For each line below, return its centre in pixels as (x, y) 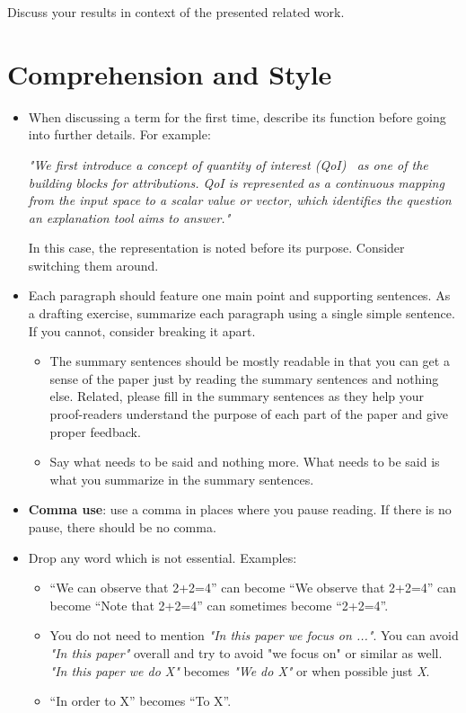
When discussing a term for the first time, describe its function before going (237, 116)
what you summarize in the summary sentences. (182, 479)
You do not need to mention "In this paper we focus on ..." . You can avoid (254, 635)
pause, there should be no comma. (122, 527)
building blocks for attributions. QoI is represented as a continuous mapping (236, 182)
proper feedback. (95, 431)
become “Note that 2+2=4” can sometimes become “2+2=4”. (219, 605)
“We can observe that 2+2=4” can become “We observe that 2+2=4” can (253, 588)
